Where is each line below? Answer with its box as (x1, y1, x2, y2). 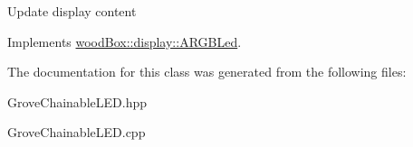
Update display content (7, 2, 137, 20)
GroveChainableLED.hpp (7, 92, 147, 111)
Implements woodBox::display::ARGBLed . (7, 32, 242, 51)
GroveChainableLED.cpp (7, 123, 146, 142)
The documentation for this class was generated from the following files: (7, 62, 407, 81)
